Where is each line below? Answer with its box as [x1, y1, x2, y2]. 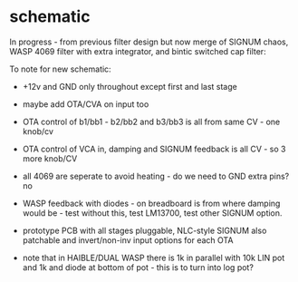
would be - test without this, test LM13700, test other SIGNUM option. [22, 207, 283, 219]
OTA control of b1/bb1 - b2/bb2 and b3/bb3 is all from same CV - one [22, 116, 281, 127]
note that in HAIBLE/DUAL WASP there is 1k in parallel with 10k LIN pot [22, 252, 285, 263]
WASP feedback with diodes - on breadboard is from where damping [22, 198, 281, 209]
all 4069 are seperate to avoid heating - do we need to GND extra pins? [22, 170, 290, 181]
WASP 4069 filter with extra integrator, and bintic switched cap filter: [9, 45, 266, 56]
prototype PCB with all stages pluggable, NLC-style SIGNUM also [22, 225, 267, 236]
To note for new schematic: [9, 63, 111, 74]
